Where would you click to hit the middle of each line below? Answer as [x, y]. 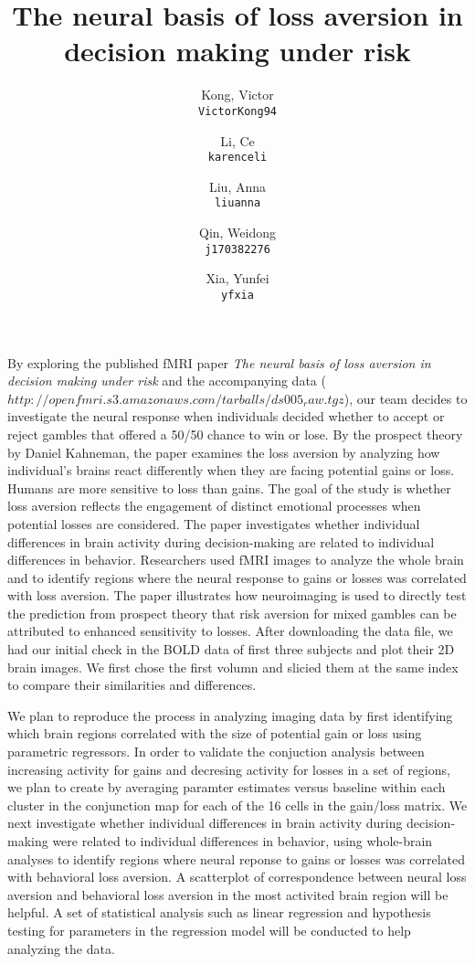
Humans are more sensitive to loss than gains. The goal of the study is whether [229, 487]
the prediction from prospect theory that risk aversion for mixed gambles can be [232, 613]
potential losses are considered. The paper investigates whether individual [214, 523]
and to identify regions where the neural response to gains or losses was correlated [237, 577]
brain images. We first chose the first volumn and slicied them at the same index [233, 667]
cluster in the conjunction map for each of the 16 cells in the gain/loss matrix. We [237, 805]
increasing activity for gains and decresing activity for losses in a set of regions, [229, 769]
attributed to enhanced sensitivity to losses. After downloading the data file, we [230, 631]
